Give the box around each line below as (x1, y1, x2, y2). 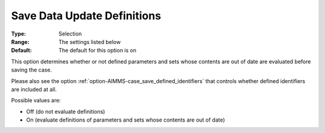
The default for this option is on (58, 47, 137, 54)
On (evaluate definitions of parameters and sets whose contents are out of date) (26, 116, 225, 123)
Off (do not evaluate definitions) (26, 108, 105, 115)
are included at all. (11, 85, 57, 93)
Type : (11, 30, 26, 37)
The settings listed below (58, 38, 121, 45)
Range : (11, 38, 29, 45)
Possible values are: (11, 97, 61, 104)
